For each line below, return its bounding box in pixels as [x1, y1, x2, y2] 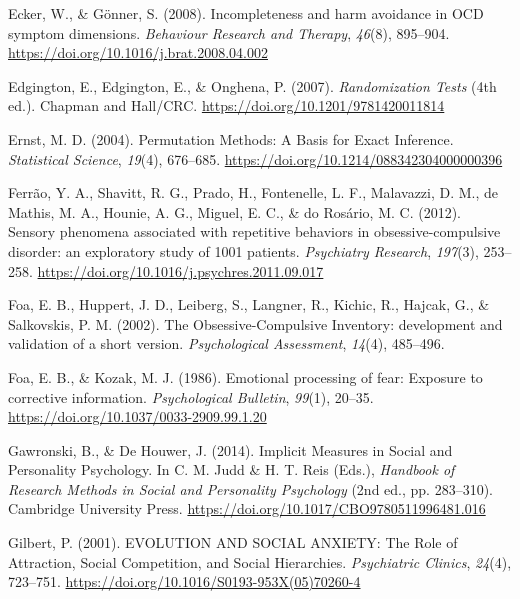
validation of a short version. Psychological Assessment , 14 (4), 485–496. [8, 333, 445, 354]
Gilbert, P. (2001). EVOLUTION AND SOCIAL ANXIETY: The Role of [8, 532, 458, 553]
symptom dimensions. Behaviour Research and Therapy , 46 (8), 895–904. [8, 22, 450, 43]
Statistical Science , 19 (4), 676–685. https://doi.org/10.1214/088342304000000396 [8, 148, 503, 169]
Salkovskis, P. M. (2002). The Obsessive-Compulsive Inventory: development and [8, 313, 503, 334]
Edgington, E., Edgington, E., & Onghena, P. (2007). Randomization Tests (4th [8, 75, 497, 96]
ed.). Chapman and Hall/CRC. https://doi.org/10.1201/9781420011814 [8, 95, 445, 116]
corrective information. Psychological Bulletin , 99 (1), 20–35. [8, 386, 374, 407]
